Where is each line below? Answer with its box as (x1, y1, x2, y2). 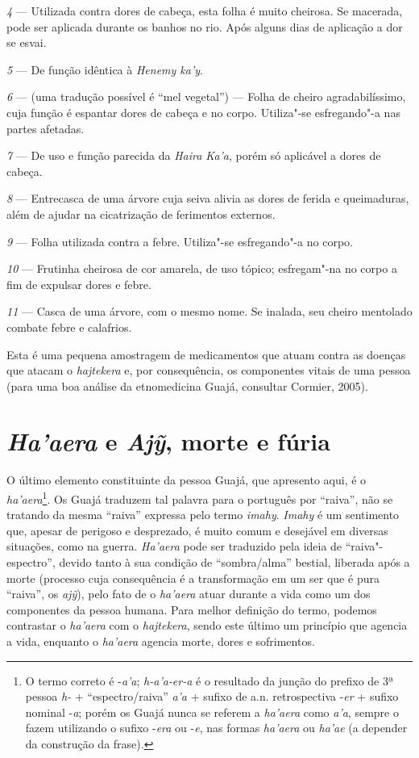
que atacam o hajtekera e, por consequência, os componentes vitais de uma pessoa (6, 362, 411, 379)
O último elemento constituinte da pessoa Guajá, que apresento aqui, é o (6, 471, 367, 488)
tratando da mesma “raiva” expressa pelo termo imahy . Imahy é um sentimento (6, 506, 400, 523)
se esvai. (6, 34, 47, 51)
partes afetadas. (6, 119, 85, 136)
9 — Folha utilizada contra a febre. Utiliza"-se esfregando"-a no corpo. (6, 232, 353, 249)
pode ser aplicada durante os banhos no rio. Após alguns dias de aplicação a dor (6, 18, 403, 35)
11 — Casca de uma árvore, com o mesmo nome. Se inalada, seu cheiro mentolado (6, 303, 413, 320)
